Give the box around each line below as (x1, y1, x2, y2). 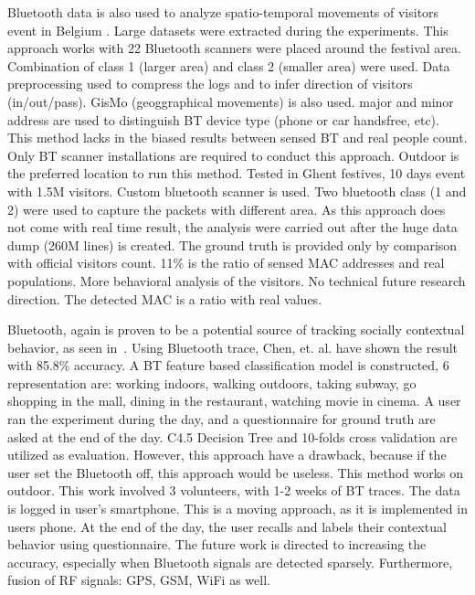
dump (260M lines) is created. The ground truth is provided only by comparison (7, 235, 458, 254)
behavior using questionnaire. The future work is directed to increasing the (7, 535, 427, 554)
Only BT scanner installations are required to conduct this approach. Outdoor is (7, 145, 459, 165)
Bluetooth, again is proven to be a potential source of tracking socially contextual (7, 320, 465, 339)
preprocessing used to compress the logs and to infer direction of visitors (7, 74, 413, 93)
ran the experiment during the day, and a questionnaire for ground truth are (7, 409, 436, 429)
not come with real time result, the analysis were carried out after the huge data (7, 218, 458, 237)
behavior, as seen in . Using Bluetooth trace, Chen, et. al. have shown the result (7, 337, 459, 356)
